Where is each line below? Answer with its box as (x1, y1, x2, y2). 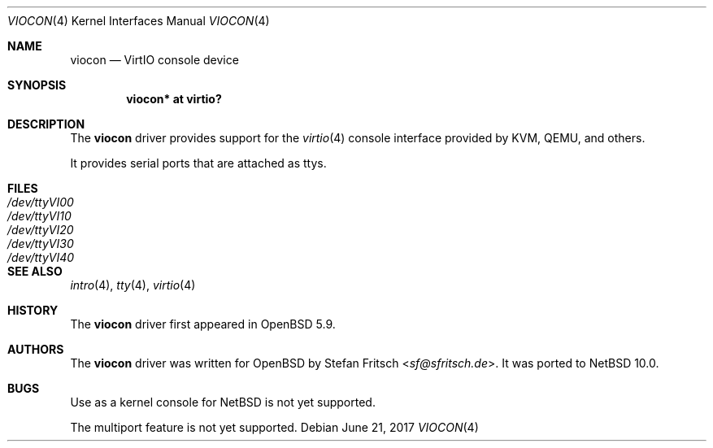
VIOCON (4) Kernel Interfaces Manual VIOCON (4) (7, 14, 270, 28)
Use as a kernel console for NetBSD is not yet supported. (70, 395, 376, 409)
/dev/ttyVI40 (7, 250, 75, 264)
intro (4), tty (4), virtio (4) (70, 278, 196, 292)
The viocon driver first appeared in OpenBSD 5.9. (70, 317, 336, 331)
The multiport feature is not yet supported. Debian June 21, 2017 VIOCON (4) (70, 420, 479, 434)
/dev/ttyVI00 (7, 195, 74, 209)
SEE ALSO (7, 264, 63, 278)
